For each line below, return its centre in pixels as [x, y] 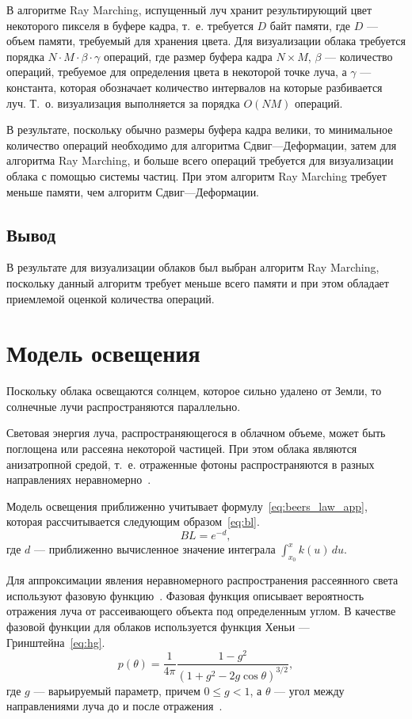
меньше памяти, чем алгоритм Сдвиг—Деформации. [133, 191]
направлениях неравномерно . [79, 479]
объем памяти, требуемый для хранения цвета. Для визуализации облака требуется [206, 41]
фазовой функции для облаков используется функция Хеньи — [158, 627]
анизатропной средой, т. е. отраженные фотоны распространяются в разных [191, 464]
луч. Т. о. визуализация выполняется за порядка [123, 103]
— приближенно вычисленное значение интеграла [154, 549]
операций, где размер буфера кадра [188, 56]
